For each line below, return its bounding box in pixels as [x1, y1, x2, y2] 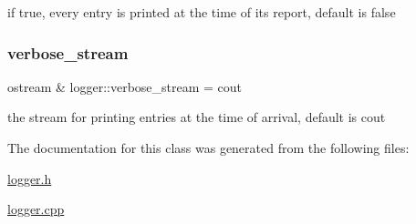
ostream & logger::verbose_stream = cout [7, 76, 243, 96]
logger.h [7, 168, 52, 188]
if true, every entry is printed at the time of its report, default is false [7, 3, 396, 21]
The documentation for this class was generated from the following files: [7, 138, 410, 157]
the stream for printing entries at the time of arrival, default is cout [7, 107, 386, 127]
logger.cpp [7, 199, 65, 219]
